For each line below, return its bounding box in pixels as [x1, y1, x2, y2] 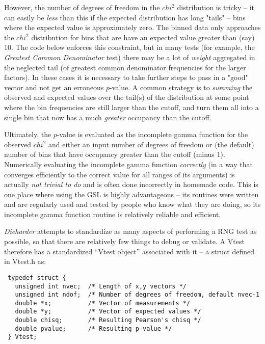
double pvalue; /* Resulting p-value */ [15, 325, 172, 332]
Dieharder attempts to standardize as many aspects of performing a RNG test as [4, 226, 257, 236]
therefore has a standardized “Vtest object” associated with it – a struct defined [4, 246, 254, 256]
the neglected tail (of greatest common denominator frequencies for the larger [4, 62, 246, 72]
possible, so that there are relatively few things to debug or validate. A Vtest [4, 236, 245, 247]
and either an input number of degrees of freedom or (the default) [48, 139, 254, 149]
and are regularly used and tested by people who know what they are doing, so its [4, 199, 261, 209]
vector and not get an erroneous [4, 82, 104, 92]
